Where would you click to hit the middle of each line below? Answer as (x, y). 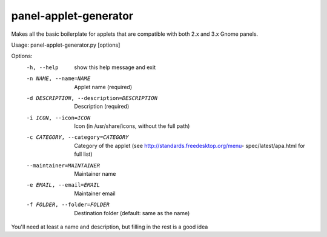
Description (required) (102, 107)
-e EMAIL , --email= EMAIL (63, 185)
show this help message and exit (115, 67)
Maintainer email (95, 193)
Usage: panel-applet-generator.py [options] (66, 45)
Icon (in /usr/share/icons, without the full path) (132, 126)
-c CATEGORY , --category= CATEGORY (78, 137)
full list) (84, 154)
